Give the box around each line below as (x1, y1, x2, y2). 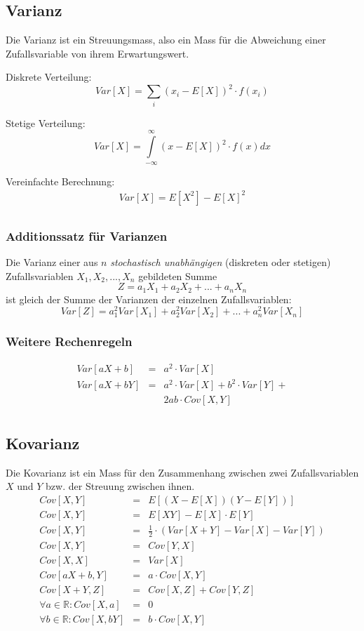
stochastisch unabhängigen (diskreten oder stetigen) (110, 254, 331, 269)
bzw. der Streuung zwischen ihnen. (46, 479, 195, 493)
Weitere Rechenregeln (6, 333, 133, 350)
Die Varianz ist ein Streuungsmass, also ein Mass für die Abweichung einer (6, 32, 326, 47)
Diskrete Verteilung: (6, 69, 92, 84)
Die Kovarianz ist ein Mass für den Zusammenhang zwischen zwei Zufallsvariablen (6, 465, 359, 479)
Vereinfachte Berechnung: (6, 173, 115, 188)
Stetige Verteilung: (6, 115, 86, 130)
